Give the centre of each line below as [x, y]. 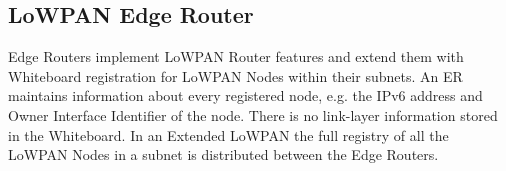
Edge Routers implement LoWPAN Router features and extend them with [236, 56]
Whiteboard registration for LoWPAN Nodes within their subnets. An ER [235, 75]
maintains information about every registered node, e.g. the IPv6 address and [245, 95]
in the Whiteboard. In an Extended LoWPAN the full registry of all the [228, 134]
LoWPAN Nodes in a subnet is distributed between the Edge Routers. [223, 154]
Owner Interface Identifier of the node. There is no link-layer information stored [253, 114]
